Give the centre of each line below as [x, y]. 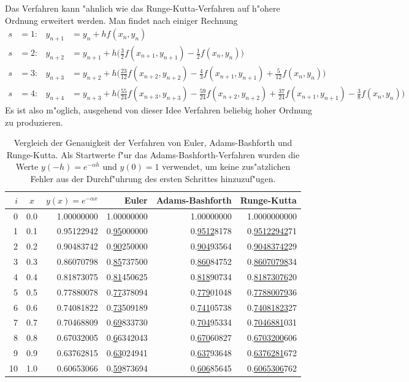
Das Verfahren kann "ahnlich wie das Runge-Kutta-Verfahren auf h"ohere [143, 8]
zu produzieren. [34, 122]
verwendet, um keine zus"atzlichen [226, 166]
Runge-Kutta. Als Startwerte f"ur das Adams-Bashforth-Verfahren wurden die [153, 154]
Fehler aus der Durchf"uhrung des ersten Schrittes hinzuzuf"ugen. [153, 179]
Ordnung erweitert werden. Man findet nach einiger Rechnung [121, 20]
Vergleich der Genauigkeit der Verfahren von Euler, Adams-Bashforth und [153, 143]
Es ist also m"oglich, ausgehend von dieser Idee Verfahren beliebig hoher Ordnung [159, 110]
